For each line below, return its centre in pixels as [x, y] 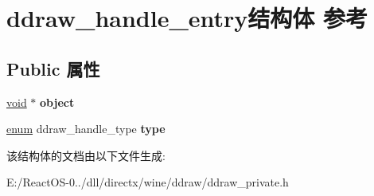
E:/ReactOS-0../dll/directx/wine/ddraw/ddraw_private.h [148, 182]
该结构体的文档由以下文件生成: [86, 155]
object [57, 102]
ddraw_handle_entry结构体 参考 [187, 18]
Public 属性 [53, 68]
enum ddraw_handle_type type [86, 129]
